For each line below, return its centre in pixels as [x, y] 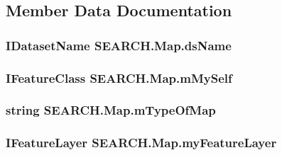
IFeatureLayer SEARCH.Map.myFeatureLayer [141, 143]
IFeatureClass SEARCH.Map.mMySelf [119, 77]
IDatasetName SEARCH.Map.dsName [119, 45]
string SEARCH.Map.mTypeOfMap [111, 110]
